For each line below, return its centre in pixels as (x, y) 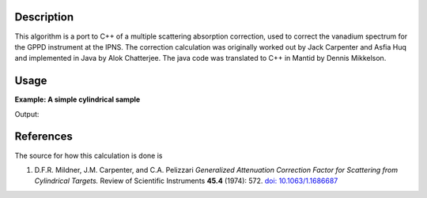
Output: (27, 114)
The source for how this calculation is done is (89, 155)
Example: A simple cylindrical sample (77, 99)
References (43, 137)
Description (44, 17)
